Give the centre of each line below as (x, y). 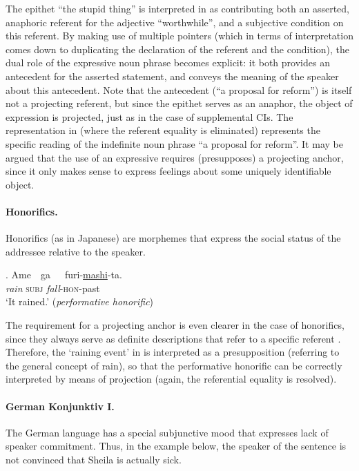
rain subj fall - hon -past (53, 288)
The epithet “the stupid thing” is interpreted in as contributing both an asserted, (177, 8)
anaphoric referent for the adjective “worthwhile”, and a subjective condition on (175, 22)
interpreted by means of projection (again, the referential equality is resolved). (171, 379)
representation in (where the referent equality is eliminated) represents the (163, 130)
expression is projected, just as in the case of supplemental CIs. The (149, 116)
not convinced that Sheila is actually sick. (94, 460)
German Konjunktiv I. (60, 406)
